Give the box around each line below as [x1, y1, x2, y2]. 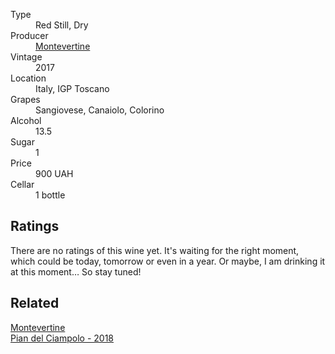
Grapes [10, 94, 41, 105]
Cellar [10, 179, 35, 190]
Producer [10, 30, 49, 41]
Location [10, 72, 47, 84]
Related [10, 295, 60, 312]
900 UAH [35, 168, 74, 179]
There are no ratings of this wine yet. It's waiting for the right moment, [10, 244, 300, 256]
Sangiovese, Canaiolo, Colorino [35, 104, 165, 116]
